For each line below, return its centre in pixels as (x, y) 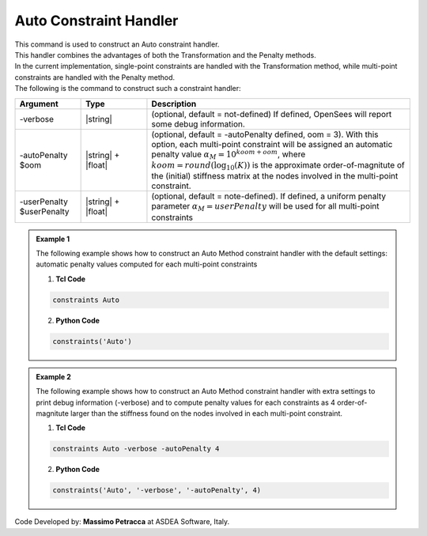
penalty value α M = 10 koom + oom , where (229, 154)
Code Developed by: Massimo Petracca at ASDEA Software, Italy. (122, 522)
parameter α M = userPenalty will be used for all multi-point (265, 207)
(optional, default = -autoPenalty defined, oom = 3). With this (265, 134)
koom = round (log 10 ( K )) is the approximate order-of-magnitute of (278, 166)
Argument (39, 104)
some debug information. (198, 124)
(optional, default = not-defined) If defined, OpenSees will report (272, 114)
